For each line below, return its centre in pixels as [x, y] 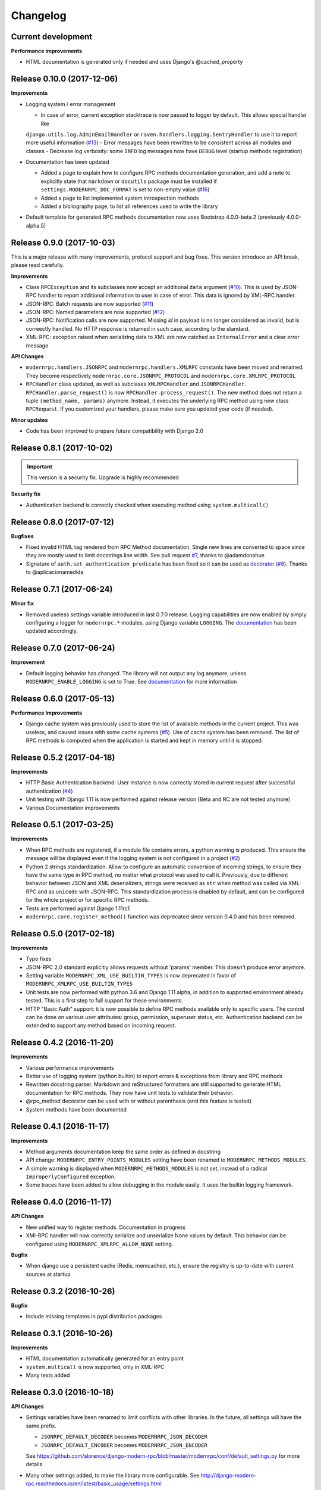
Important [40, 466]
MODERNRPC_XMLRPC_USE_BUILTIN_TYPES [79, 984]
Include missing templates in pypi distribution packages [94, 1317]
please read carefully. [38, 265]
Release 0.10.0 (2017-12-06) [64, 79]
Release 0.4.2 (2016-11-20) [62, 1043]
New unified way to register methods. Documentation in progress [106, 1227]
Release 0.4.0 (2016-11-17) [62, 1202]
